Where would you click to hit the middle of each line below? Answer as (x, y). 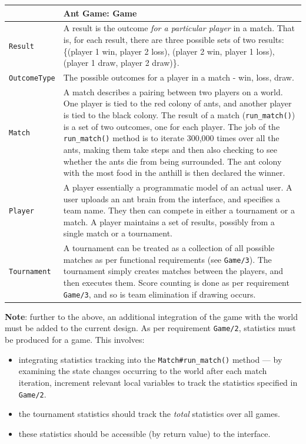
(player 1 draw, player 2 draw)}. (121, 63)
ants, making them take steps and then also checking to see (170, 149)
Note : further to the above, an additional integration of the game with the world (152, 316)
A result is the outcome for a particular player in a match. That (179, 28)
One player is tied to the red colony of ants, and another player (177, 103)
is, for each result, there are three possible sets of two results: (174, 39)
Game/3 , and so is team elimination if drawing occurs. (159, 294)
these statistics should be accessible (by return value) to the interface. (144, 433)
